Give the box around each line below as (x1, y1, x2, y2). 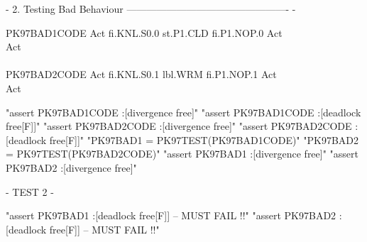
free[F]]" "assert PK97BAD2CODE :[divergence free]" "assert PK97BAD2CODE (6, 119, 352, 133)
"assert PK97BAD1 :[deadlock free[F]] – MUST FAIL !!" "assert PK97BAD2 (6, 208, 336, 223)
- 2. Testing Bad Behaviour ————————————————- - (6, 1, 296, 16)
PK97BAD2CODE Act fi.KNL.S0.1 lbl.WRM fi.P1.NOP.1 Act (6, 67, 277, 82)
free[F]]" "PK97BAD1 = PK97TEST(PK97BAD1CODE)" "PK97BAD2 (49, 132, 359, 147)
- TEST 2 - (6, 184, 54, 199)
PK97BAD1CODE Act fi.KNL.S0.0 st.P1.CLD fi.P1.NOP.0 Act (6, 25, 283, 40)
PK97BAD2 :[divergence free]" (6, 160, 137, 175)
